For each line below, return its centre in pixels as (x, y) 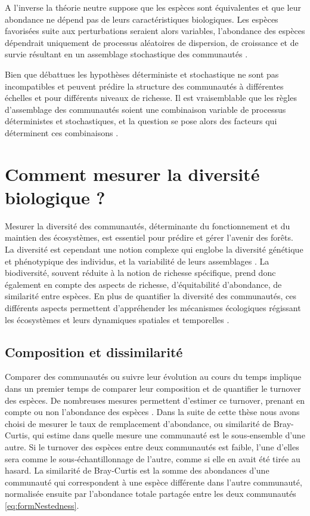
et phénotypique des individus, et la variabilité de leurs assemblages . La (137, 261)
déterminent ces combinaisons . (62, 132)
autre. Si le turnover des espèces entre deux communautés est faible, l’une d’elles (152, 446)
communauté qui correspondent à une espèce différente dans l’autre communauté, (154, 482)
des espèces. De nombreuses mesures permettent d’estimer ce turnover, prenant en (155, 400)
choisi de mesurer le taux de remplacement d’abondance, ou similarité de (138, 423)
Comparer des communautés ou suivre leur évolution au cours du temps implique (153, 377)
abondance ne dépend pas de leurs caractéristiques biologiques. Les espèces (142, 19)
